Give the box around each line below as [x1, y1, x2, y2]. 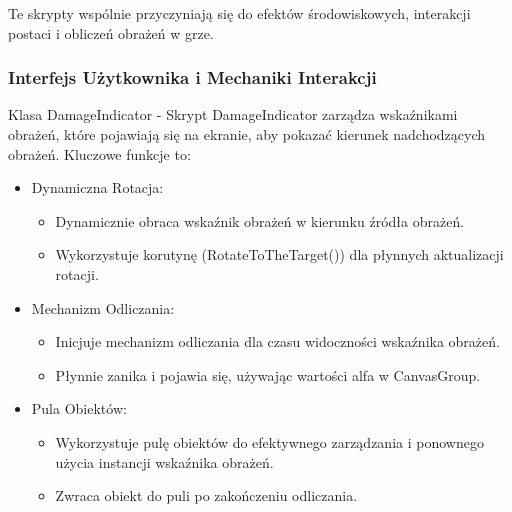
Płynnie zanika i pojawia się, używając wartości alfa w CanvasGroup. [55, 364, 481, 385]
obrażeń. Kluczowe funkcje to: [8, 143, 191, 164]
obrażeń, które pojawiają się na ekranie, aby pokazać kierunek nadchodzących [8, 124, 486, 144]
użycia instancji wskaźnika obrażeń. [55, 451, 274, 472]
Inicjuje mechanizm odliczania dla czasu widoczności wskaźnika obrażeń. [55, 331, 500, 352]
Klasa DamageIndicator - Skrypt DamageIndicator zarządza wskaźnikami [8, 104, 458, 125]
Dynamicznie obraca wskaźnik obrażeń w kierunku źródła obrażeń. [55, 210, 465, 231]
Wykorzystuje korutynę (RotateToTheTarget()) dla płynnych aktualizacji [55, 244, 504, 265]
